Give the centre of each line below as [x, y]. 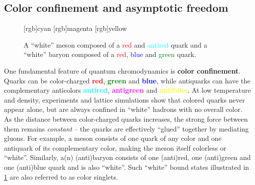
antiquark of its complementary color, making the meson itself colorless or [115, 147]
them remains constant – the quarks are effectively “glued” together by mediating [127, 128]
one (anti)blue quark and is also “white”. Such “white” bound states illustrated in [127, 167]
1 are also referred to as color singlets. [61, 176]
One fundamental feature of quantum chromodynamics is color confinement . [122, 70]
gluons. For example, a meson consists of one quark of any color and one [113, 138]
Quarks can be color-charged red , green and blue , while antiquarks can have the [127, 80]
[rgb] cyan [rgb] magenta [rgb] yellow [75, 28]
